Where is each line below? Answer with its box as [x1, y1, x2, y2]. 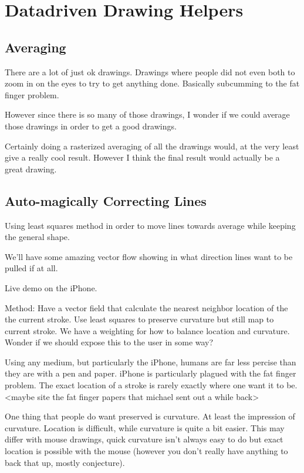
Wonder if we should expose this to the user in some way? [5, 336, 214, 348]
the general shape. [5, 231, 70, 243]
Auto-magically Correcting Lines [5, 191, 207, 209]
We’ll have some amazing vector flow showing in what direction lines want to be [5, 250, 293, 262]
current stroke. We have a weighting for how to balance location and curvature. [5, 324, 290, 337]
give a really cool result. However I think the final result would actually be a [5, 151, 280, 164]
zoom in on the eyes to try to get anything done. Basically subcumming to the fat [5, 77, 300, 89]
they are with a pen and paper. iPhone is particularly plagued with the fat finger [5, 367, 296, 379]
